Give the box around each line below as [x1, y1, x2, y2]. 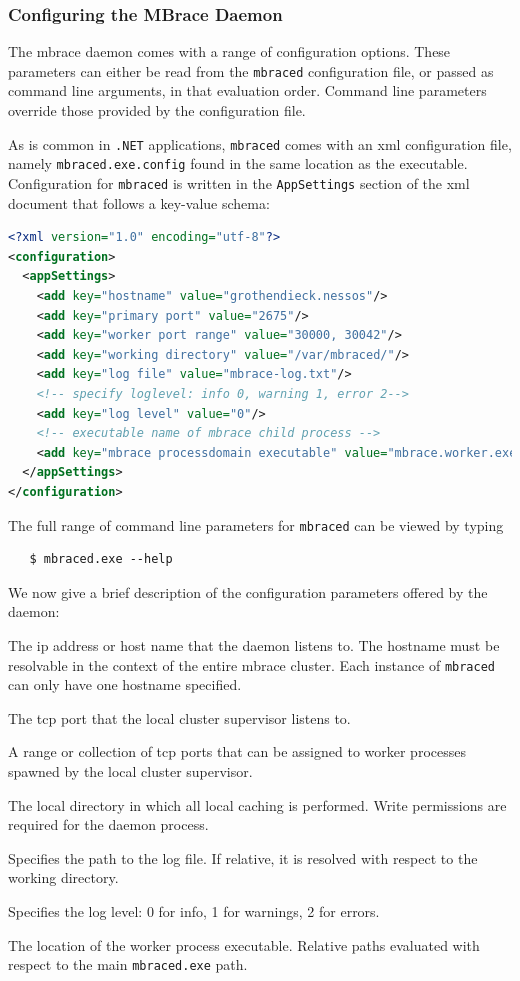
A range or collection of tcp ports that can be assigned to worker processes [8, 741, 466, 762]
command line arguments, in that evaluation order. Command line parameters [8, 80, 487, 101]
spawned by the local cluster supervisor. [8, 761, 253, 781]
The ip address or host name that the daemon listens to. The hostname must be [8, 634, 500, 655]
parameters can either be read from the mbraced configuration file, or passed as [8, 60, 494, 81]
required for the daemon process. [8, 814, 209, 835]
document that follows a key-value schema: [8, 192, 270, 213]
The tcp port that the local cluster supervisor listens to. [8, 707, 351, 728]
